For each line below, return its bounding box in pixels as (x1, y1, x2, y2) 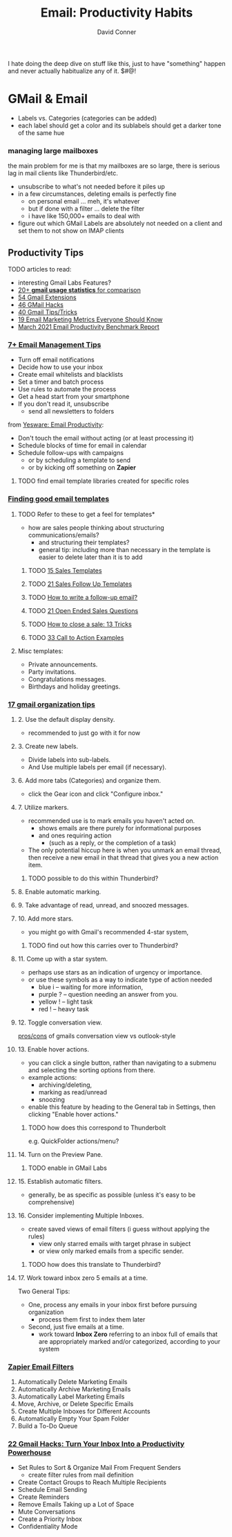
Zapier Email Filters (8, 1362, 75, 1371)
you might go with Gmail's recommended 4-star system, (28, 927, 189, 936)
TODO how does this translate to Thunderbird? (28, 1260, 162, 1268)
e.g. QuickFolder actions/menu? (28, 1137, 119, 1145)
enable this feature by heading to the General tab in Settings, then (28, 1103, 216, 1111)
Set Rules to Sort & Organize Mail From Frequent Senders (17, 1464, 182, 1472)
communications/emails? (28, 531, 99, 539)
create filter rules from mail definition (28, 1471, 134, 1480)
